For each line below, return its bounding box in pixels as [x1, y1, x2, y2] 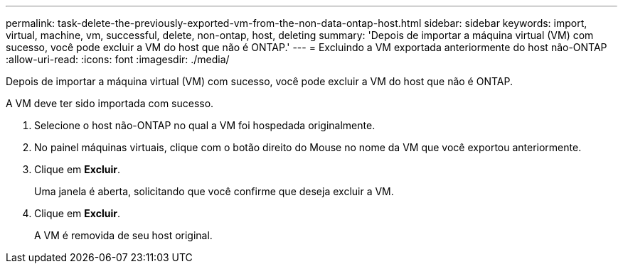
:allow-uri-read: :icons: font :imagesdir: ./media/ [6, 53, 230, 65]
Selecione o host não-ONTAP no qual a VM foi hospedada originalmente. [34, 119, 376, 131]
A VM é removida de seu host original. [34, 229, 213, 241]
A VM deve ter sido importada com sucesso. [6, 97, 214, 109]
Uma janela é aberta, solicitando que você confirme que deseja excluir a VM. [34, 185, 394, 197]
